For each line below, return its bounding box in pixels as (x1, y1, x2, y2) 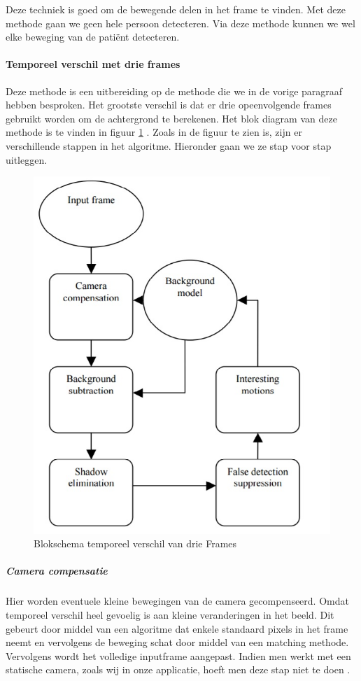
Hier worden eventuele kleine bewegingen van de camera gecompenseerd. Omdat (6, 594, 349, 608)
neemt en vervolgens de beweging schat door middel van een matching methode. (6, 635, 349, 650)
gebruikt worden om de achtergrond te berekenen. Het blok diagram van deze (6, 111, 337, 125)
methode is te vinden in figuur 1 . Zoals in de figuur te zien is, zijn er (6, 125, 302, 139)
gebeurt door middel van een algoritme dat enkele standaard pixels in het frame (6, 621, 348, 636)
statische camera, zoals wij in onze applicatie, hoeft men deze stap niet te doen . (6, 662, 351, 677)
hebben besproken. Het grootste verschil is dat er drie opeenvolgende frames (6, 97, 332, 112)
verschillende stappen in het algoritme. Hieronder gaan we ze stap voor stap (6, 138, 332, 153)
